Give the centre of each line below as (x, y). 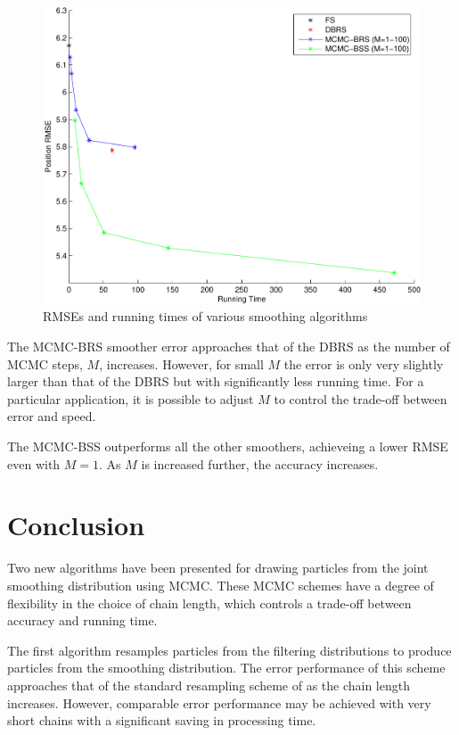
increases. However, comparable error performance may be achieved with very (219, 702)
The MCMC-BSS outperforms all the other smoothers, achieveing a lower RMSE (228, 446)
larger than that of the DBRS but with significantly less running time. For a (216, 381)
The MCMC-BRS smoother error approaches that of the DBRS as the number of (229, 347)
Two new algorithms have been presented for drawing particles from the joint (218, 568)
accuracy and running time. (82, 620)
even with (34, 463)
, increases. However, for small (181, 363)
